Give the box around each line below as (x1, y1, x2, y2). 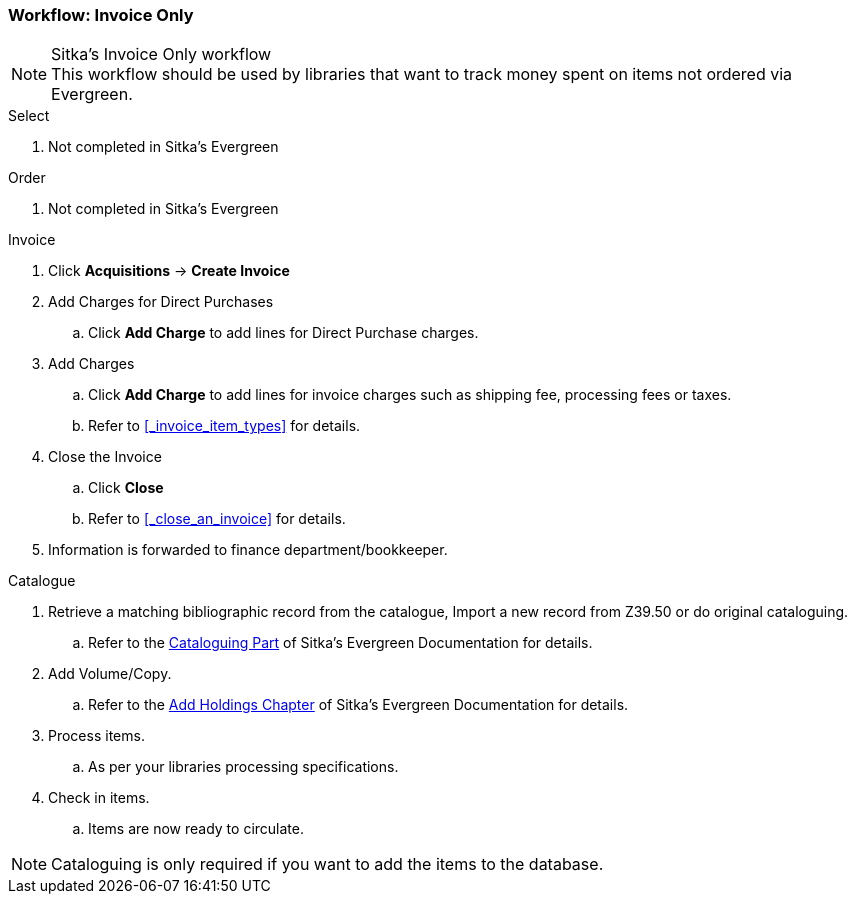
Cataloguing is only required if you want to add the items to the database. (51, 854, 604, 875)
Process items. (48, 727, 145, 745)
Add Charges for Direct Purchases (48, 293, 274, 311)
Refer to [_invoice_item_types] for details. (88, 417, 361, 435)
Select (8, 107, 50, 125)
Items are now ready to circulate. (88, 820, 304, 838)
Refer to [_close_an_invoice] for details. (88, 510, 346, 528)
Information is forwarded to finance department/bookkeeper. (48, 541, 448, 559)
